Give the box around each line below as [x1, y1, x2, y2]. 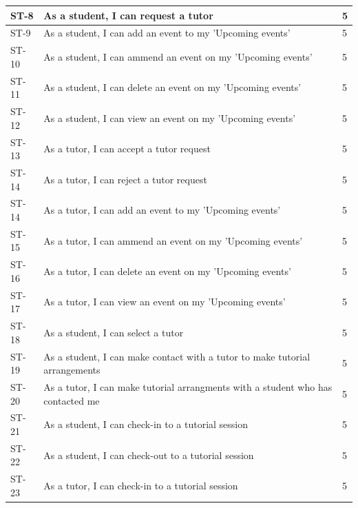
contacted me [43, 393, 100, 407]
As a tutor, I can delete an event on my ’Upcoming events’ [43, 264, 291, 278]
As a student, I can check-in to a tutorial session [43, 417, 249, 431]
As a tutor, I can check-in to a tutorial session [43, 478, 238, 493]
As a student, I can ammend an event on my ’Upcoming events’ [43, 49, 313, 63]
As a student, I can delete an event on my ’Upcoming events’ [43, 80, 302, 94]
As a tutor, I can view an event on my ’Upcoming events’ [43, 294, 286, 309]
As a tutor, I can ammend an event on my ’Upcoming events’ [43, 233, 303, 247]
